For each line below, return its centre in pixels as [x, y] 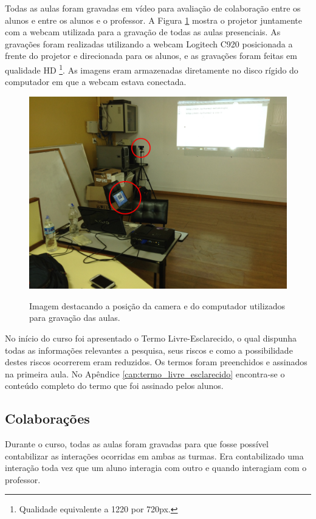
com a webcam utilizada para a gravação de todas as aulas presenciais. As [143, 32]
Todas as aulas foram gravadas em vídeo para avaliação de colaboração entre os [153, 8]
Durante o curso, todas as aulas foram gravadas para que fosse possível [137, 444]
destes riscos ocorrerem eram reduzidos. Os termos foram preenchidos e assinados [156, 362]
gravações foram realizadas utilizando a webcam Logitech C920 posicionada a [149, 43]
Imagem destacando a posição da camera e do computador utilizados [157, 305]
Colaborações [47, 418]
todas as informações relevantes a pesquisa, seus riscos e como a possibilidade [149, 350]
